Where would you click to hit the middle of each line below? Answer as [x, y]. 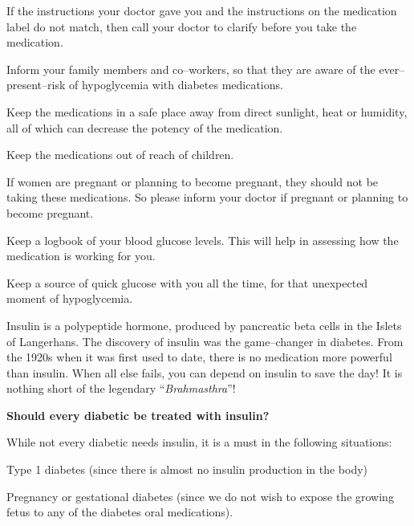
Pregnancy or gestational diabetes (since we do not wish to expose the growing [200, 496]
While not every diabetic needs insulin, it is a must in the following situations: [199, 442]
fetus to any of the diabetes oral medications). [120, 512]
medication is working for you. [81, 256]
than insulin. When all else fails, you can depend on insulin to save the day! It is [205, 372]
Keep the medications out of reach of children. [120, 155]
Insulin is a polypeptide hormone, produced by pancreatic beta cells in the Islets [204, 325]
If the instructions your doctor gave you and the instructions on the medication [202, 10]
